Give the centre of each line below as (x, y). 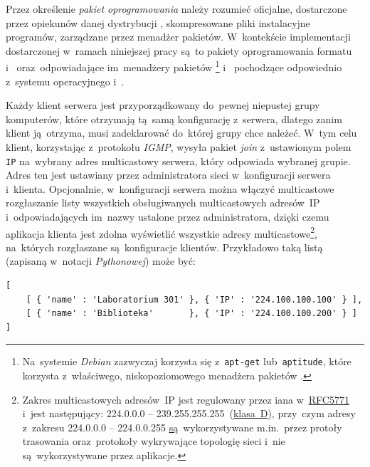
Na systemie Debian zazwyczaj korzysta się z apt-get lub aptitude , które (187, 361)
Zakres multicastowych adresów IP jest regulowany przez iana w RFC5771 (186, 399)
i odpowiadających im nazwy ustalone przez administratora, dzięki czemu (168, 217)
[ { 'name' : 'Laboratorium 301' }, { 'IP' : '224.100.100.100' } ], (194, 299)
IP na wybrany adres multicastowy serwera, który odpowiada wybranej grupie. (178, 161)
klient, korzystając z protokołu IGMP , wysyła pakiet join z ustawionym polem (179, 147)
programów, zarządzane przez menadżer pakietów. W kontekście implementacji (178, 37)
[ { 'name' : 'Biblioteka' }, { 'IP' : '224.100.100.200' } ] (191, 314)
